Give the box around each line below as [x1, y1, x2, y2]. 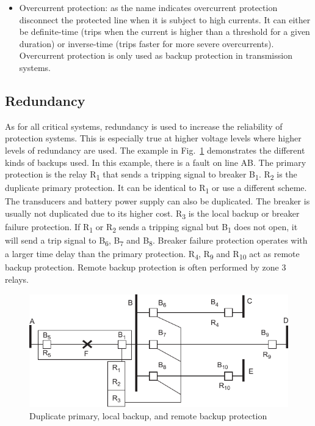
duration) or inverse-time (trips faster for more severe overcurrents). [19, 37, 274, 50]
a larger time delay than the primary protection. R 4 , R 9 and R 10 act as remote [5, 247, 300, 262]
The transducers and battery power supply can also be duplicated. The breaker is [5, 195, 310, 207]
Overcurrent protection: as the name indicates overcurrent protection [19, 1, 278, 13]
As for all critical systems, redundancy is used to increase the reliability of [5, 119, 283, 132]
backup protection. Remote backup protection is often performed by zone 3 [5, 261, 286, 274]
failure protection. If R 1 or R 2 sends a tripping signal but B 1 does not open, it [5, 220, 298, 234]
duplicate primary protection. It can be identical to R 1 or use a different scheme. [5, 181, 307, 196]
